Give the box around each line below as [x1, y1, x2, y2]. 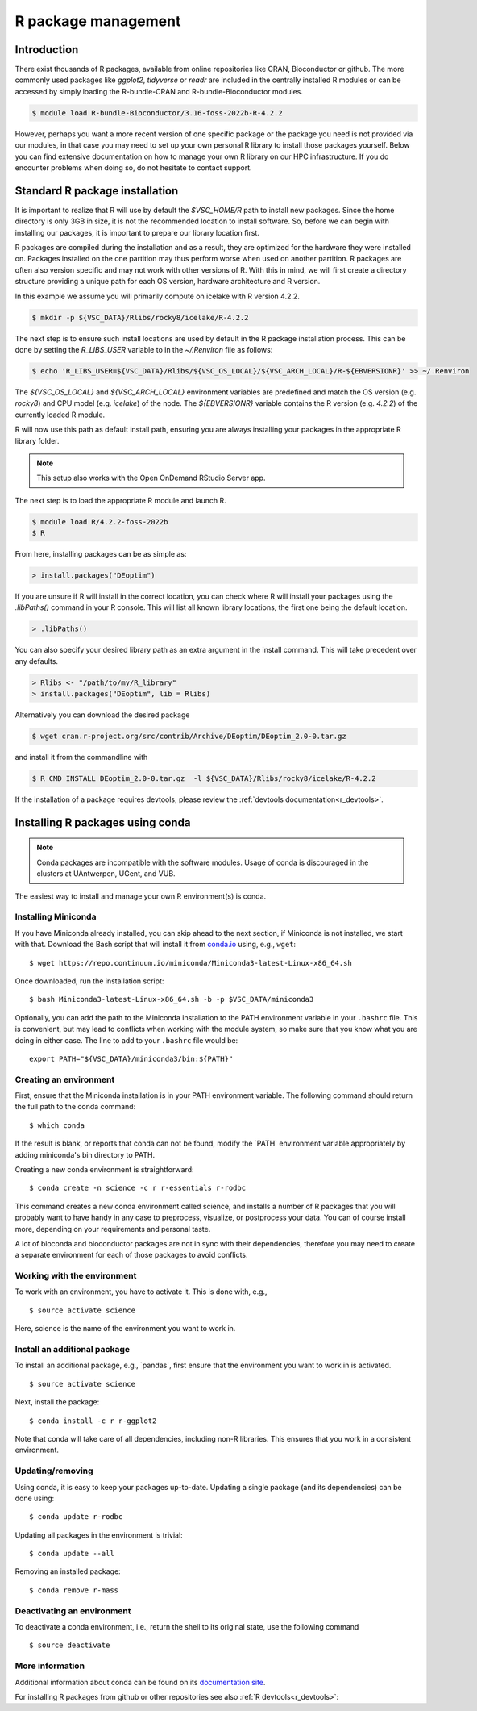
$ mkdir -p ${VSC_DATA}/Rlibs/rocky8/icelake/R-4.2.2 [31, 313, 249, 322]
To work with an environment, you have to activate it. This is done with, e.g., [15, 1287, 268, 1296]
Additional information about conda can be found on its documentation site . [15, 1677, 266, 1687]
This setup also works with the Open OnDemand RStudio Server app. [36, 473, 266, 483]
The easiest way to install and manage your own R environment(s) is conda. [15, 891, 267, 901]
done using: [15, 1493, 55, 1503]
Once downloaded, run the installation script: [15, 976, 164, 986]
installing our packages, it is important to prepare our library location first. [15, 227, 259, 237]
